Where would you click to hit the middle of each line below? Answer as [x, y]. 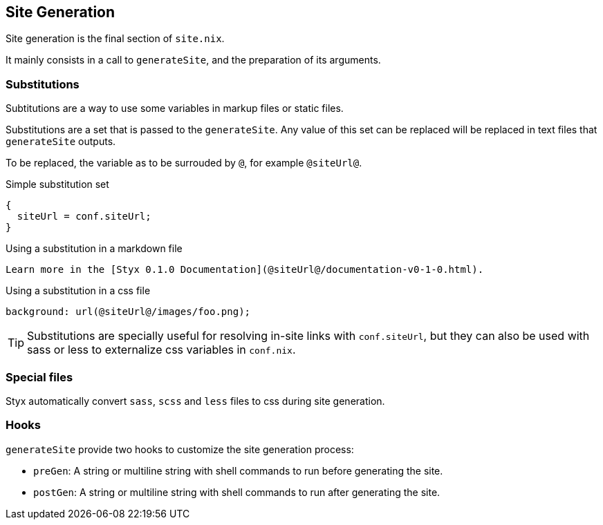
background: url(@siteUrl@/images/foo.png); [128, 312]
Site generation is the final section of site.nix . [115, 39]
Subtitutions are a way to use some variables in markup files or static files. [175, 108]
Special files [39, 377]
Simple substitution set [57, 184]
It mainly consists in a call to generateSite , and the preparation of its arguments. [193, 60]
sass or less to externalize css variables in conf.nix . [161, 350]
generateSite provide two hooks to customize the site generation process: [180, 449]
